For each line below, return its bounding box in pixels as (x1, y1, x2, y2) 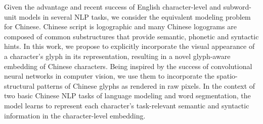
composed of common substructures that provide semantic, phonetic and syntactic (4, 31, 259, 41)
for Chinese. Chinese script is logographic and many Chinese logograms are (4, 21, 237, 32)
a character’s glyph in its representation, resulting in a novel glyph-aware (4, 50, 231, 61)
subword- (223, 2, 251, 12)
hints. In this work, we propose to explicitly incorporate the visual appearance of (4, 41, 255, 51)
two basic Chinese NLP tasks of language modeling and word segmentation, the (4, 90, 251, 101)
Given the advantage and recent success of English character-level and (4, 2, 221, 12)
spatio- (216, 71, 238, 81)
